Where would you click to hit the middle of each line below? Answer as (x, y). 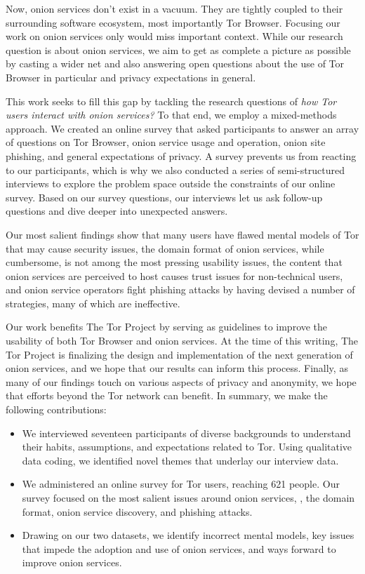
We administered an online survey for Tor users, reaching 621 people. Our (181, 484)
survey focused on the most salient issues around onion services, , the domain (188, 498)
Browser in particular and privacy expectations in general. (131, 77)
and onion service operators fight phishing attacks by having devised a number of (180, 289)
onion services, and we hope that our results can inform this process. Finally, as (177, 368)
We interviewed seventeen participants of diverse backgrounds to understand (186, 433)
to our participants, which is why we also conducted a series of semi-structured (175, 169)
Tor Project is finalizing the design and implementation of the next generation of (179, 354)
